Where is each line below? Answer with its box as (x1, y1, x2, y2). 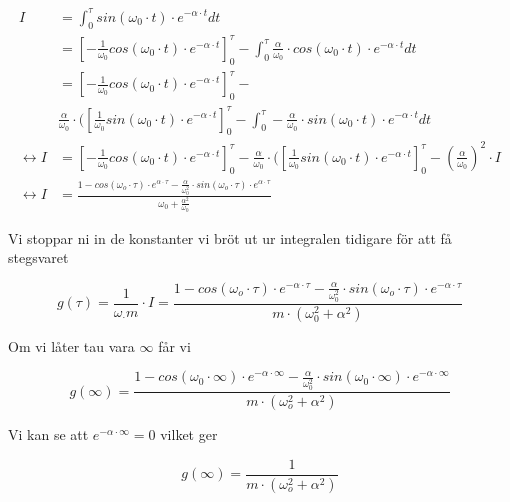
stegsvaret (8, 247, 69, 268)
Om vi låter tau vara (8, 335, 135, 356)
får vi (158, 335, 191, 356)
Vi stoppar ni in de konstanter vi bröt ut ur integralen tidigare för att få (8, 227, 452, 248)
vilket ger (160, 424, 218, 445)
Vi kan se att (8, 424, 89, 445)
